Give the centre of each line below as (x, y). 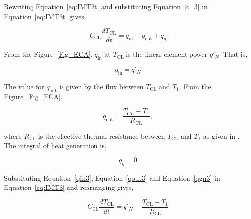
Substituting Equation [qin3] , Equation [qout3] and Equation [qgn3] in (112, 177)
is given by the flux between (101, 86)
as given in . (221, 136)
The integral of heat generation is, (55, 145)
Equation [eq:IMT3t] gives (44, 16)
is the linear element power (167, 54)
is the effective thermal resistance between (102, 136)
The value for (24, 86)
